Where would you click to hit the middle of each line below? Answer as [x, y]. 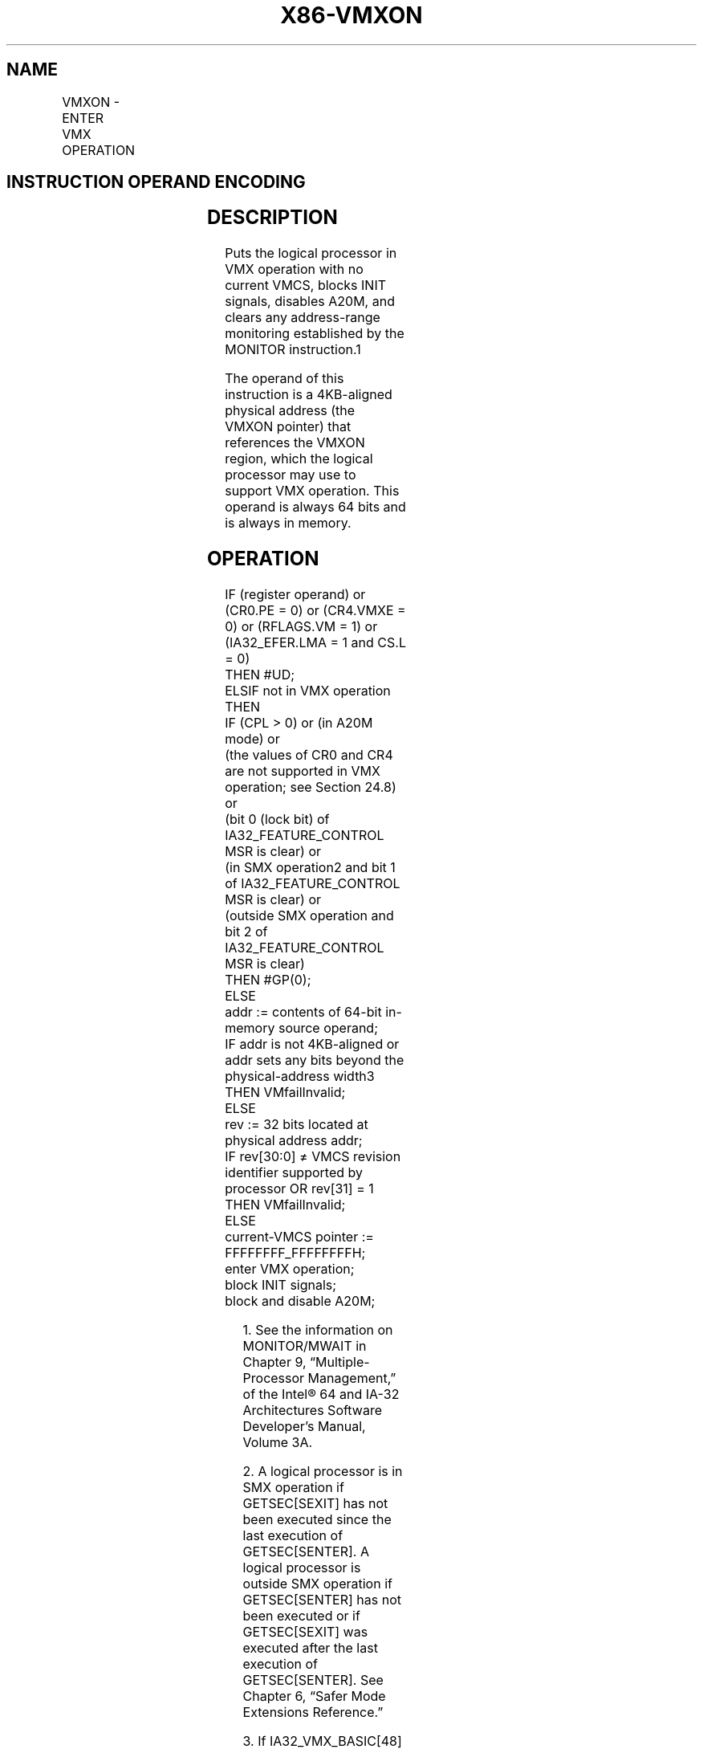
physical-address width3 [300, 1076]
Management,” [352, 1378]
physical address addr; [294, 1141]
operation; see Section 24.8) [311, 787]
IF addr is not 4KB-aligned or [312, 1044]
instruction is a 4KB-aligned [309, 395]
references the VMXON [295, 443]
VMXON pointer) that [288, 427]
